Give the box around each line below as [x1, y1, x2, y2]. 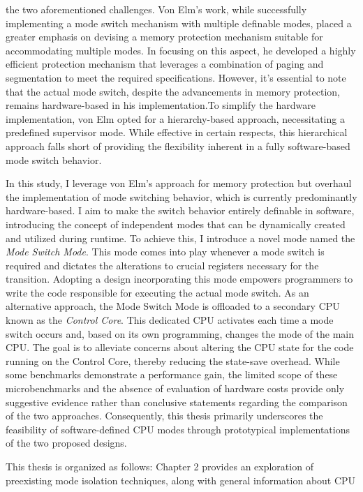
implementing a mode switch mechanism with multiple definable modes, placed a [6, 15, 352, 30]
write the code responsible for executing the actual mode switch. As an [6, 285, 309, 299]
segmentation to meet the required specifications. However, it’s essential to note [6, 70, 346, 84]
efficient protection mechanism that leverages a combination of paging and [6, 57, 324, 71]
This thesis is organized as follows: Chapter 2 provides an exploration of [6, 459, 313, 473]
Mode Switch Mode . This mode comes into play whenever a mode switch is [6, 244, 325, 259]
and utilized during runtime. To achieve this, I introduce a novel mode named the [6, 230, 355, 245]
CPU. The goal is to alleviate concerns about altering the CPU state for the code [6, 340, 354, 355]
